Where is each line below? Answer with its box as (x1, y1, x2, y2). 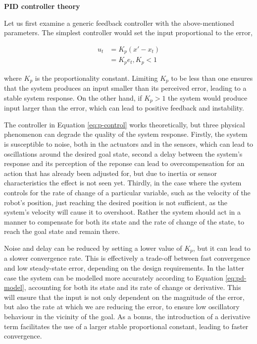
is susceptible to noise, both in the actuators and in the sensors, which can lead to (4, 139, 254, 149)
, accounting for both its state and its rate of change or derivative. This (24, 282, 241, 292)
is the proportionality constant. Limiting (35, 72, 158, 83)
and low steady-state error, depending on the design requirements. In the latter (4, 263, 245, 273)
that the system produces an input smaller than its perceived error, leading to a (4, 83, 247, 93)
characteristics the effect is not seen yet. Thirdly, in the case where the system (4, 177, 242, 188)
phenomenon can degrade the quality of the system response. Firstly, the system (4, 129, 248, 139)
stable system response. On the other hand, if (4, 92, 142, 103)
